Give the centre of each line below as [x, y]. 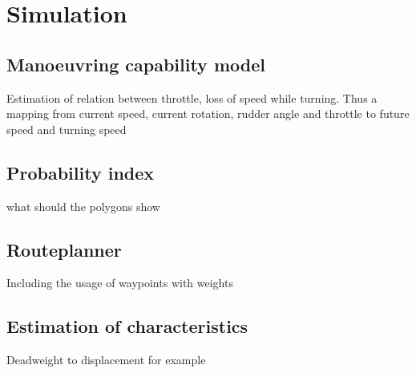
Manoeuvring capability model [136, 64]
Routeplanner [64, 249]
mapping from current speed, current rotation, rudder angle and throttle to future [208, 114]
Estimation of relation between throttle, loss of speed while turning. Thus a [192, 97]
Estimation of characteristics [127, 326]
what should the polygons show [83, 206]
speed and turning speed [67, 129]
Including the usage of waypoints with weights [120, 283]
